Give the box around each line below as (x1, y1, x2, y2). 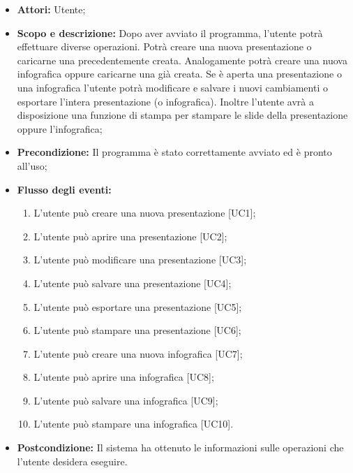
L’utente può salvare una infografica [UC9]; (33, 393, 218, 407)
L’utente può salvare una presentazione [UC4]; (33, 275, 232, 290)
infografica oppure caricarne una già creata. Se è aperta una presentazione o (17, 66, 342, 81)
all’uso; (17, 158, 47, 173)
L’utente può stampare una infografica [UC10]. (33, 416, 234, 431)
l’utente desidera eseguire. (17, 453, 128, 468)
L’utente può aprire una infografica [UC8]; (33, 370, 214, 384)
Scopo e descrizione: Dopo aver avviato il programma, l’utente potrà (17, 25, 323, 40)
